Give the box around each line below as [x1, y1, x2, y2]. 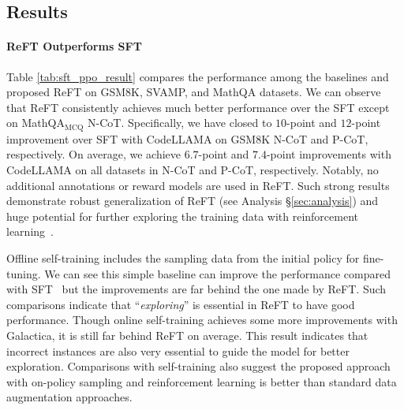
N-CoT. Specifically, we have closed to [88, 114, 272, 131]
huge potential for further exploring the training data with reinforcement [6, 207, 359, 224]
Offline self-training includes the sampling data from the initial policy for [6, 249, 360, 266]
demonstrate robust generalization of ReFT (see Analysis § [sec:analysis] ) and [6, 192, 379, 209]
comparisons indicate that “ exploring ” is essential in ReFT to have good [6, 296, 355, 312]
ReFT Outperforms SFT [6, 38, 142, 54]
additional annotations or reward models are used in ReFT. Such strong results [6, 177, 390, 193]
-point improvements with [266, 146, 391, 162]
